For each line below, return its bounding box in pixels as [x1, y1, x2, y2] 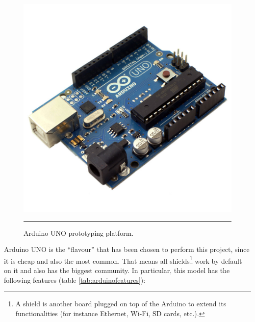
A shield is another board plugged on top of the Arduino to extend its [15, 298, 227, 309]
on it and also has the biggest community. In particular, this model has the [4, 265, 230, 275]
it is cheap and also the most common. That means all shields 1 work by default [4, 254, 242, 266]
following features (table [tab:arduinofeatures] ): [4, 274, 146, 285]
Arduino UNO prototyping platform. [24, 227, 134, 238]
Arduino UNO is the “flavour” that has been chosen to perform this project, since [4, 244, 250, 254]
